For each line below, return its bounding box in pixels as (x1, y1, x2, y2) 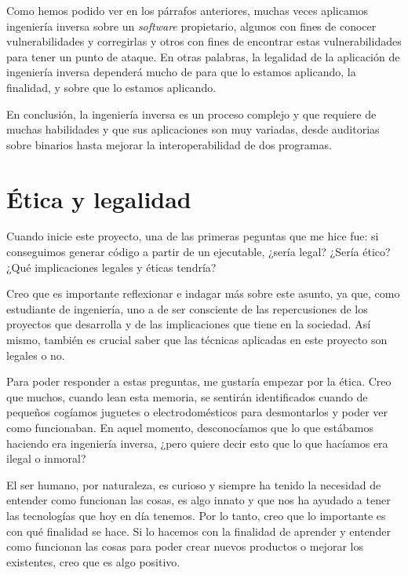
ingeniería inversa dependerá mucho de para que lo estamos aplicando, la (6, 64, 356, 80)
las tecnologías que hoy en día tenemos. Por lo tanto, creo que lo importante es (6, 507, 386, 523)
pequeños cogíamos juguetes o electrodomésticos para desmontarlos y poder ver (6, 404, 388, 420)
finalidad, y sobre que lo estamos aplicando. (6, 79, 217, 95)
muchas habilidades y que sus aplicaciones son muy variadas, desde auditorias (6, 121, 380, 137)
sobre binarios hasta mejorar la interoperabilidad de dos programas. (6, 136, 332, 152)
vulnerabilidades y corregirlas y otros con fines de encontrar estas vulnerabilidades (6, 33, 402, 49)
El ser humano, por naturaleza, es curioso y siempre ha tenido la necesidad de (6, 476, 381, 493)
